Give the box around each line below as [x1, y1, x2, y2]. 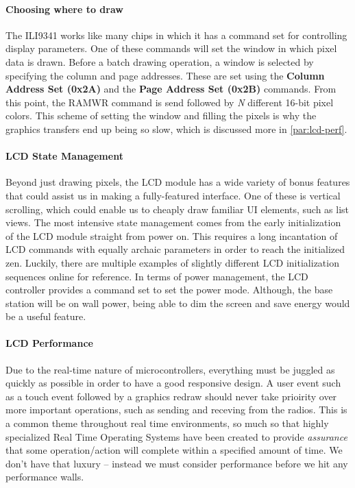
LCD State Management [5, 149, 123, 163]
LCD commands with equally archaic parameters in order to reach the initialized [5, 242, 345, 256]
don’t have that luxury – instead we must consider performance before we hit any [5, 456, 348, 470]
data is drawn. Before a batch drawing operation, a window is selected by [5, 54, 314, 69]
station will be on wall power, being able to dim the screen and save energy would [5, 295, 350, 310]
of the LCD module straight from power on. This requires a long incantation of [5, 228, 338, 243]
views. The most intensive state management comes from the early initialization [5, 215, 341, 230]
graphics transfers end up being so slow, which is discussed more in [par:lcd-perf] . [5, 121, 347, 136]
